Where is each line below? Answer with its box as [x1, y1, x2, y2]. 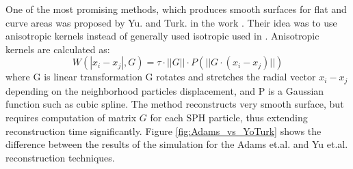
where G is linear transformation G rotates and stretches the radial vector [5, 70, 316, 84]
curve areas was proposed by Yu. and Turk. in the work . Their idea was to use [5, 15, 337, 29]
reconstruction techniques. [5, 150, 115, 164]
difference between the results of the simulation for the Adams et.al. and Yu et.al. [5, 137, 348, 151]
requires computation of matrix [5, 110, 137, 125]
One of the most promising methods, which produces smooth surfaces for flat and [5, 2, 347, 16]
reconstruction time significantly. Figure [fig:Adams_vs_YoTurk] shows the [5, 123, 322, 138]
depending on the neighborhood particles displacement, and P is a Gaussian [5, 83, 324, 97]
